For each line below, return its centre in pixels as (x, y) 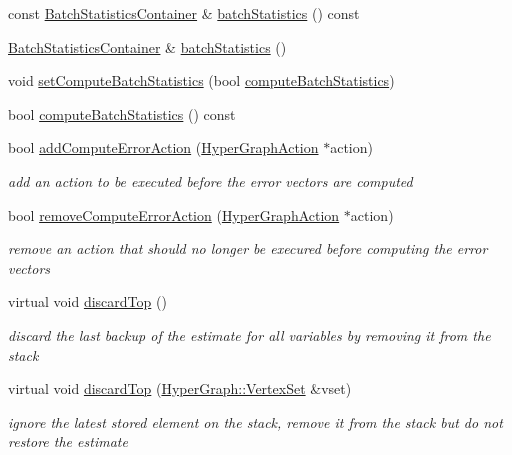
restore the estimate (68, 441)
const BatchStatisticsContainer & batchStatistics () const (184, 13)
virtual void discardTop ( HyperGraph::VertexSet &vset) (180, 388)
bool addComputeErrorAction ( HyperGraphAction (163, 147)
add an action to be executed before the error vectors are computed (210, 180)
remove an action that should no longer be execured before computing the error (248, 248)
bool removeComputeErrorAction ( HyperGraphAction (174, 214)
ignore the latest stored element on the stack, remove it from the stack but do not (255, 421)
